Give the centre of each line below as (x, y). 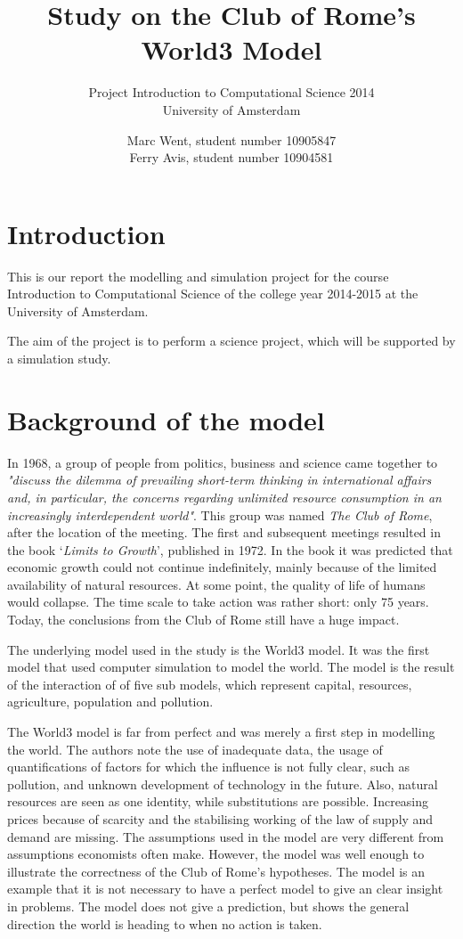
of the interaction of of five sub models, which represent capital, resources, (210, 684)
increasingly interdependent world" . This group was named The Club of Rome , (220, 514)
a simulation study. (59, 358)
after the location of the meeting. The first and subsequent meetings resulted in (224, 532)
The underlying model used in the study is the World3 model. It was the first (219, 649)
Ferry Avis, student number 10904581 (231, 157)
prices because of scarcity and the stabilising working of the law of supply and (220, 819)
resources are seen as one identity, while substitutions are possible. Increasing (218, 801)
